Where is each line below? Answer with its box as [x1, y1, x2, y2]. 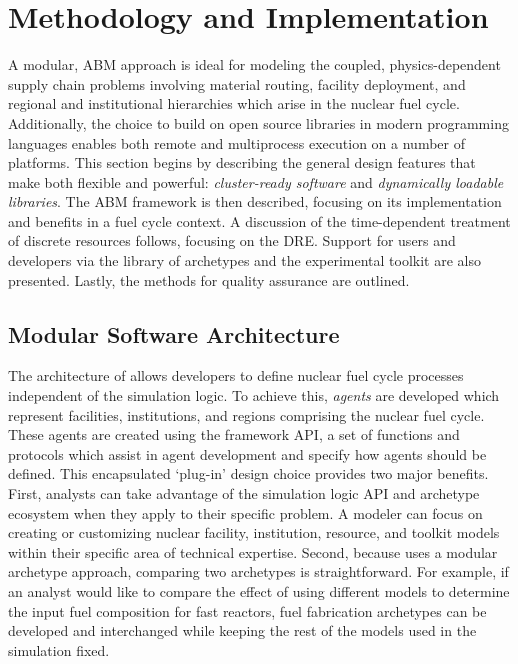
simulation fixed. [8, 639, 110, 660]
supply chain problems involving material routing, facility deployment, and [8, 73, 466, 94]
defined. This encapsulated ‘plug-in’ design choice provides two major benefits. [8, 463, 489, 484]
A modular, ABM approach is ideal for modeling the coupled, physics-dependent [8, 54, 501, 75]
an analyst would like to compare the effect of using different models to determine [8, 580, 510, 601]
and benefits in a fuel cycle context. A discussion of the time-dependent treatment [8, 210, 511, 231]
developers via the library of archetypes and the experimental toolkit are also [8, 250, 481, 271]
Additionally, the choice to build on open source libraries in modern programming [8, 112, 509, 133]
